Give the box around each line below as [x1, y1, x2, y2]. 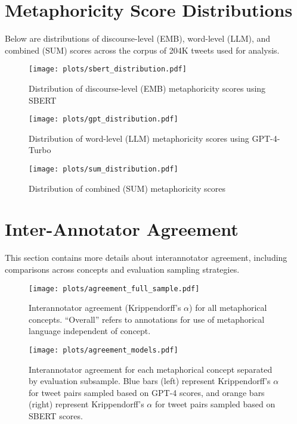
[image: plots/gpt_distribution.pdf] [29, 115, 178, 124]
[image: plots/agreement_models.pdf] [29, 346, 178, 354]
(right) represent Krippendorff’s [29, 398, 144, 410]
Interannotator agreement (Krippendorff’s [29, 301, 181, 314]
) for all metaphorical [189, 301, 267, 314]
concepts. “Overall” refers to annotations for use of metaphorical [29, 313, 265, 325]
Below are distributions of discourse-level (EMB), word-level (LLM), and [5, 32, 271, 45]
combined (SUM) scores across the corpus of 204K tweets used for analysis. [5, 43, 280, 56]
